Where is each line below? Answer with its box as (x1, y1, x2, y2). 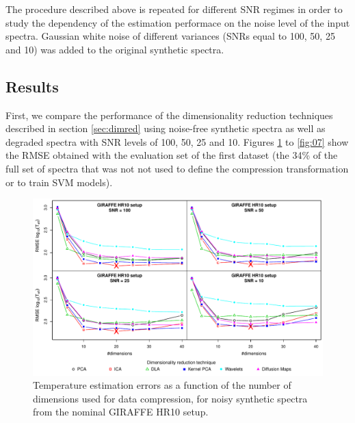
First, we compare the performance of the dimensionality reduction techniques (5, 107, 333, 122)
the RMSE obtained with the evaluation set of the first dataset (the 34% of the (5, 148, 338, 162)
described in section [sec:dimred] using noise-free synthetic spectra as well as (5, 121, 326, 136)
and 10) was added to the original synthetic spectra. (5, 42, 224, 56)
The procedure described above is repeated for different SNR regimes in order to (5, 2, 343, 16)
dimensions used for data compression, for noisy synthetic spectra (33, 391, 308, 405)
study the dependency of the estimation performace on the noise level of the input (5, 15, 350, 29)
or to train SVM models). (5, 175, 113, 189)
